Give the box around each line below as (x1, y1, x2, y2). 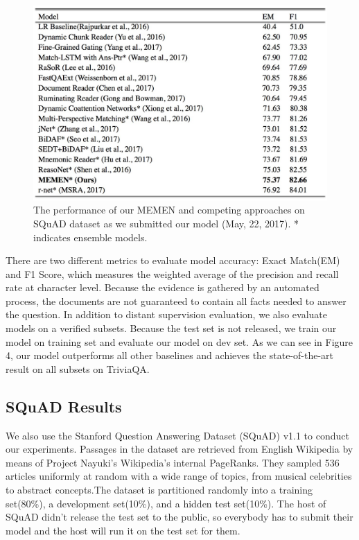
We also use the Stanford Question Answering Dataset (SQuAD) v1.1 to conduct (6, 428, 349, 442)
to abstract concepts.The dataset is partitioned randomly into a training (6, 482, 313, 497)
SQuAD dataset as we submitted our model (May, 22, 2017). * (33, 216, 299, 230)
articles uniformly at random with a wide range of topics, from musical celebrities (6, 469, 352, 483)
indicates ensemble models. (33, 229, 148, 244)
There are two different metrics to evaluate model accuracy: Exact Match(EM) (6, 253, 340, 268)
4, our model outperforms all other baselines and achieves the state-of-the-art (6, 348, 334, 363)
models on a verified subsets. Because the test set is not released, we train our (6, 321, 337, 336)
